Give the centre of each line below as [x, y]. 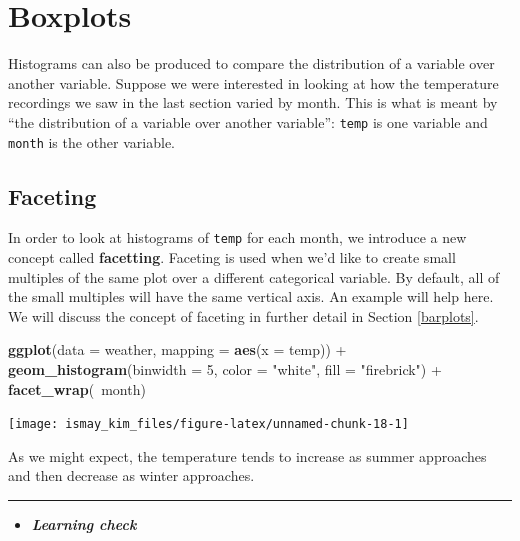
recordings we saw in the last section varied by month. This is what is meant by [253, 102]
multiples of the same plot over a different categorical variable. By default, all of [254, 276]
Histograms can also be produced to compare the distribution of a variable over [251, 63]
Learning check [84, 524]
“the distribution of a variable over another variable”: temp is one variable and [248, 121]
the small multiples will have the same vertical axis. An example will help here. [251, 296]
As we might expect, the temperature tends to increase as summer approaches [247, 455]
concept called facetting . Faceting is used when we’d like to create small [232, 257]
